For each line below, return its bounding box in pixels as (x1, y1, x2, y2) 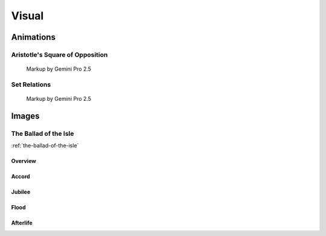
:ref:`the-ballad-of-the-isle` (11, 142, 79, 149)
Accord (11, 173, 30, 180)
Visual (11, 9, 44, 22)
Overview (11, 158, 36, 165)
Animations (11, 32, 56, 42)
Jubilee (11, 188, 30, 196)
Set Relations (11, 80, 51, 89)
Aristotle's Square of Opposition (11, 50, 108, 59)
